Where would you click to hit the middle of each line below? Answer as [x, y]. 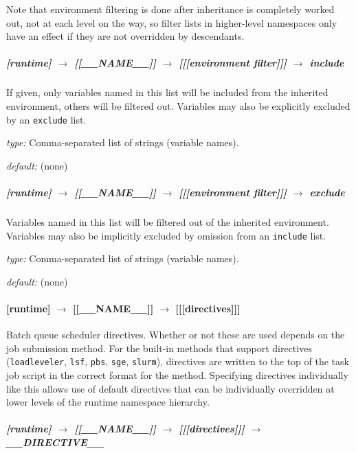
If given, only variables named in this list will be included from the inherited [167, 92]
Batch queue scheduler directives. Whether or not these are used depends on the [176, 335]
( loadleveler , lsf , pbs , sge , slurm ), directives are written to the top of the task [178, 361]
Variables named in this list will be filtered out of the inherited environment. [168, 221]
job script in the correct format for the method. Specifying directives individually [177, 375]
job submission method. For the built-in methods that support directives [159, 348]
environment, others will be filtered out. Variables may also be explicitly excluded [178, 105]
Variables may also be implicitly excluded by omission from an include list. [166, 235]
